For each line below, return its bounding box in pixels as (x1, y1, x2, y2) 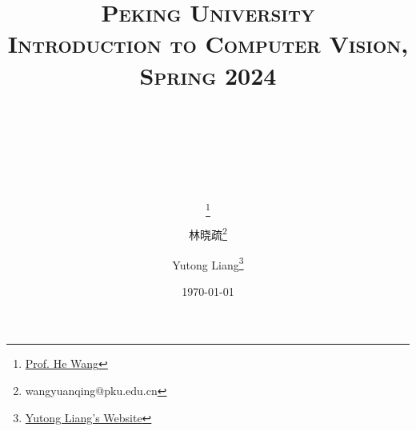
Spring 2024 (139, 58, 277, 91)
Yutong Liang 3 (172, 253, 244, 273)
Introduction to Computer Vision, (7, 27, 409, 60)
